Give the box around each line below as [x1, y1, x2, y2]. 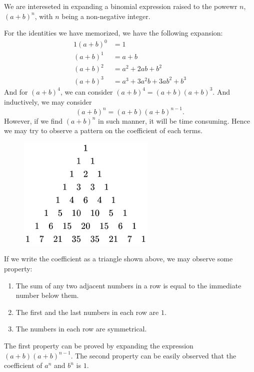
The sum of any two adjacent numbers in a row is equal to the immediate [15, 280, 241, 290]
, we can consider [60, 86, 113, 97]
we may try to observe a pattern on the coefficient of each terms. [4, 125, 202, 136]
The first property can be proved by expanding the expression [4, 340, 193, 350]
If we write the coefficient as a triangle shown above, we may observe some [4, 253, 233, 264]
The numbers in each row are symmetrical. [15, 323, 147, 334]
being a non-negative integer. [61, 11, 150, 21]
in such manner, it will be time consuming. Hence [98, 115, 250, 126]
